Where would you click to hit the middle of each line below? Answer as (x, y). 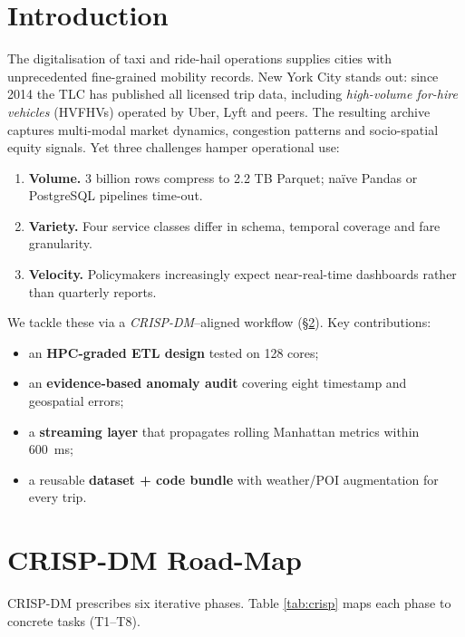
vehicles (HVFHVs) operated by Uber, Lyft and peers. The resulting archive (219, 111)
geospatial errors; (76, 401)
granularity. (60, 243)
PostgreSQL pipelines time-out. (116, 195)
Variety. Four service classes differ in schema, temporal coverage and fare (234, 225)
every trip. (58, 497)
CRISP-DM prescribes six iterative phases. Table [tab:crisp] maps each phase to (229, 603)
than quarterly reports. (92, 291)
